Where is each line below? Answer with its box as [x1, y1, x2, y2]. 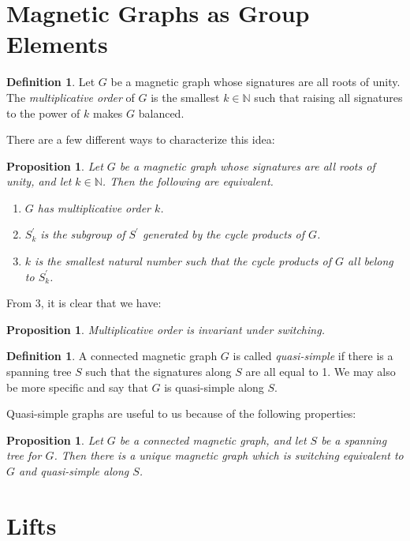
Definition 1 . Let [6, 73, 95, 90]
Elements [6, 28, 108, 60]
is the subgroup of [40, 226, 125, 242]
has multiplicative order [37, 199, 151, 216]
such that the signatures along [85, 363, 232, 380]
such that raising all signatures [254, 88, 403, 105]
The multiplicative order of [6, 88, 135, 105]
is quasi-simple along [164, 378, 264, 395]
